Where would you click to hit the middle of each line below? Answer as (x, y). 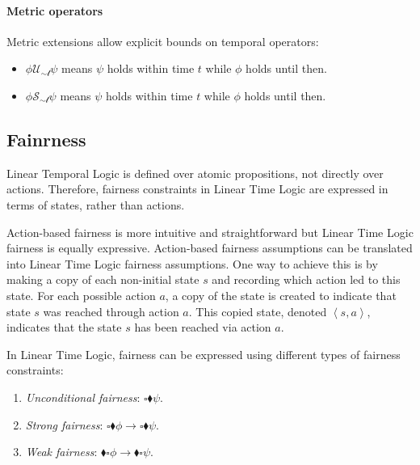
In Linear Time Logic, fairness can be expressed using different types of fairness (204, 354)
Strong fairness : (64, 424)
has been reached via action (203, 327)
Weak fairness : (61, 452)
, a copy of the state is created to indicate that (281, 295)
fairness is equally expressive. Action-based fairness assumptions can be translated (210, 248)
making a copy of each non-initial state (103, 279)
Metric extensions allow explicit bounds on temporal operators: (163, 41)
